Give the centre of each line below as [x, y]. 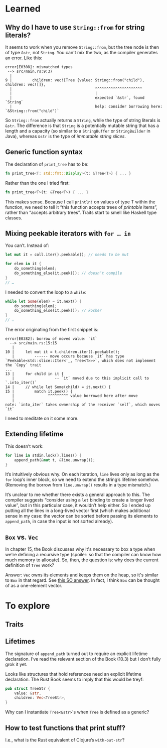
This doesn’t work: [24, 446]
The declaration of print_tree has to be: [47, 164]
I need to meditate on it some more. [42, 418]
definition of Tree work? [30, 565]
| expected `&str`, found [77, 98]
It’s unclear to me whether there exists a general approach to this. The [78, 494]
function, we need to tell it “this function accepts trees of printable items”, [81, 207]
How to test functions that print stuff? [65, 728]
